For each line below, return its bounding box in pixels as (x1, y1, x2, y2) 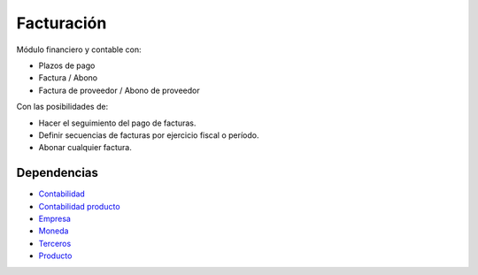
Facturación (16, 13, 107, 33)
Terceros (38, 238, 72, 248)
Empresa (38, 213, 71, 224)
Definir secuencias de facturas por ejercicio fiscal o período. (38, 129, 259, 141)
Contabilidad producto (38, 201, 120, 211)
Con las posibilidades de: (16, 102, 109, 112)
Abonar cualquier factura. (38, 142, 132, 153)
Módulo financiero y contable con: (16, 44, 142, 55)
